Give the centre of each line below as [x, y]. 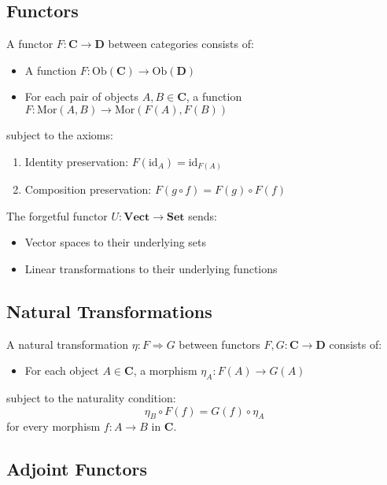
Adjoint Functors [77, 469]
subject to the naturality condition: [91, 398]
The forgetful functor [57, 215]
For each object [62, 370]
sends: [203, 215]
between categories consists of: [181, 44]
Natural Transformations [109, 311]
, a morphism [165, 370]
